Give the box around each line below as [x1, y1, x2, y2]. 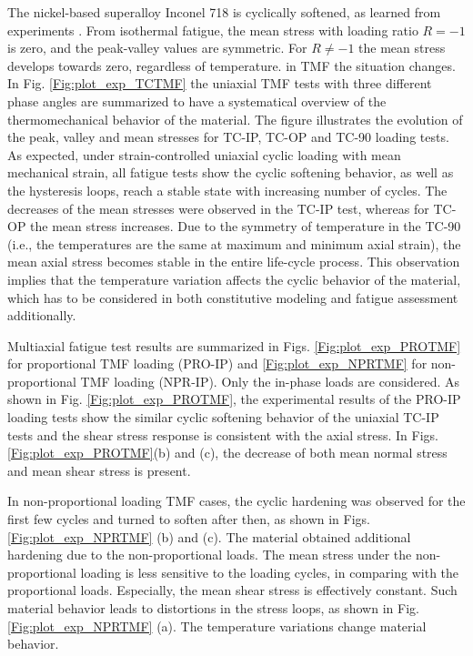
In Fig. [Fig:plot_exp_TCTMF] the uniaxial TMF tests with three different [7, 74, 432, 93]
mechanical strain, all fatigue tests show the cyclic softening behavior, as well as [7, 163, 454, 182]
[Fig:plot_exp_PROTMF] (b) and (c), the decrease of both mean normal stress [7, 443, 448, 462]
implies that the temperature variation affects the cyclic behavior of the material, [7, 269, 461, 288]
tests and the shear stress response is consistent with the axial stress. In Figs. [7, 425, 438, 444]
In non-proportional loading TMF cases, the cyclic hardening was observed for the [7, 491, 466, 510]
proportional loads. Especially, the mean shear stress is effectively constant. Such [7, 580, 458, 600]
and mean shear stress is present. [7, 460, 191, 479]
